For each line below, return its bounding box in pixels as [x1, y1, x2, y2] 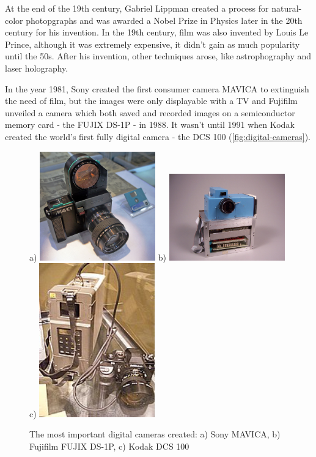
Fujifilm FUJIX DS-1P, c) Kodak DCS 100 [29, 439, 189, 452]
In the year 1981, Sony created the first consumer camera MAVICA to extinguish [5, 82, 309, 95]
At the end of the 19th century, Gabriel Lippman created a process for [5, 2, 269, 14]
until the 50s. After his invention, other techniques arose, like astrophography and [5, 50, 312, 62]
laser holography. [5, 61, 68, 74]
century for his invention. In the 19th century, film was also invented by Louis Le [5, 26, 309, 39]
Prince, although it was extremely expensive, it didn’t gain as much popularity [5, 37, 300, 50]
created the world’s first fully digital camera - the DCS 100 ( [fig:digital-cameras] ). [5, 130, 310, 143]
